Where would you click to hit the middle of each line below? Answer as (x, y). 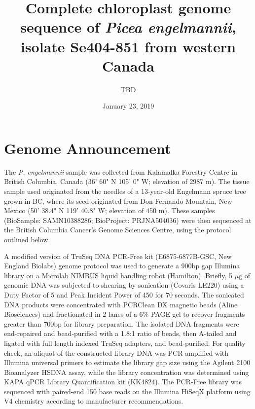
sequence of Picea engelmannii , (128, 27)
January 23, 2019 (128, 106)
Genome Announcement (88, 148)
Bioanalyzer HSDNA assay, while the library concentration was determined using (127, 372)
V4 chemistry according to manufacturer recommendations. (94, 401)
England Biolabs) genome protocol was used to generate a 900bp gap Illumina (122, 266)
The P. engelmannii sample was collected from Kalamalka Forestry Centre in (121, 171)
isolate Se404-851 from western (128, 46)
